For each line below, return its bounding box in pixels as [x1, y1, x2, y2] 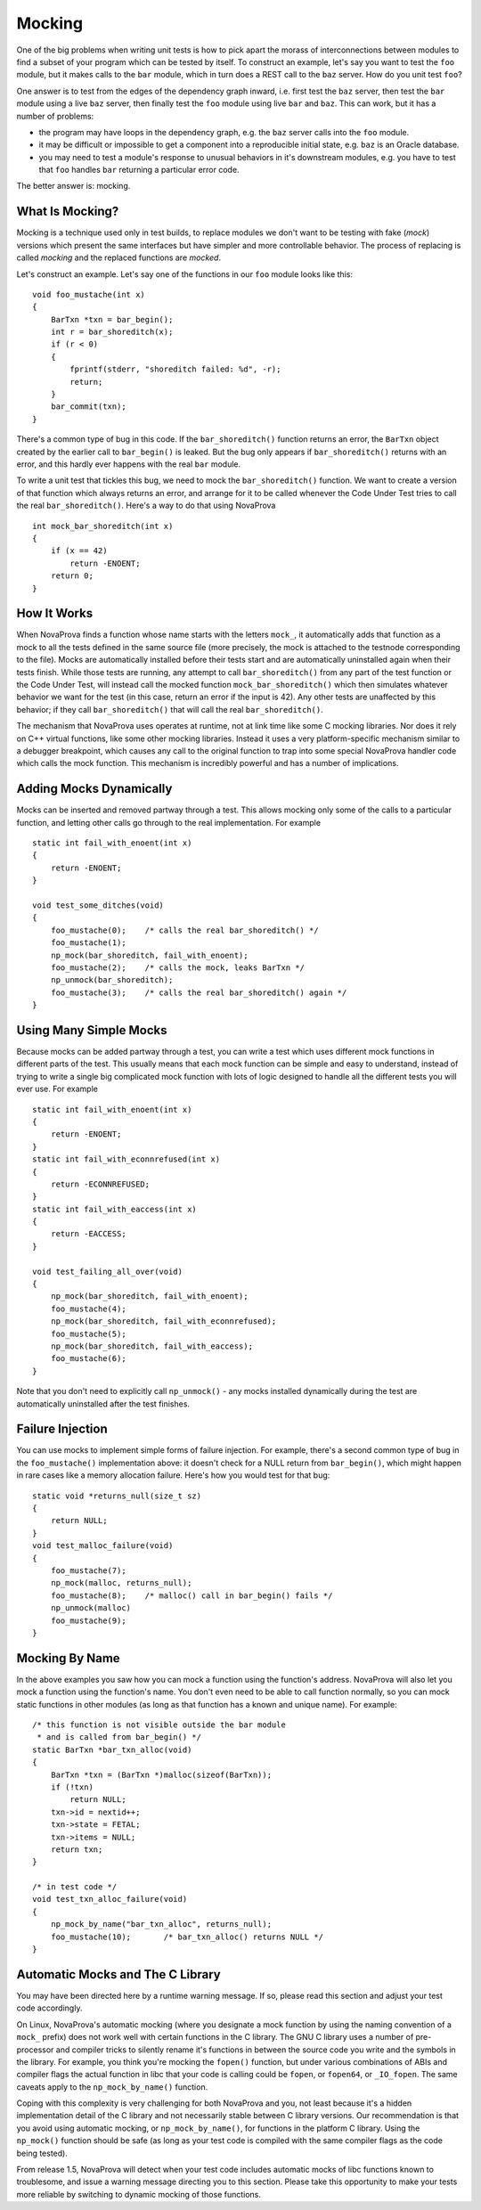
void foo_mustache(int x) [32, 290, 146, 299]
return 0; [50, 571, 94, 581]
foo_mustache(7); [50, 1565, 126, 1576]
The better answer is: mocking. [16, 181, 131, 192]
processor [16, 2044, 54, 2055]
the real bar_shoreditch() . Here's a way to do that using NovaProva [16, 500, 276, 511]
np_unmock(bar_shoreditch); [50, 975, 174, 985]
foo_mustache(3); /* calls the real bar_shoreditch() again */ [50, 987, 347, 998]
